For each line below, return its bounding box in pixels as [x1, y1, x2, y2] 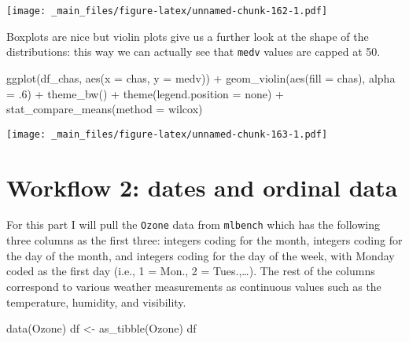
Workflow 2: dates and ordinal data [6, 171, 398, 203]
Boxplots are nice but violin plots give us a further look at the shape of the [6, 28, 369, 44]
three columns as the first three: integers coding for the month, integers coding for [6, 232, 403, 248]
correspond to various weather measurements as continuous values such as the [6, 278, 381, 294]
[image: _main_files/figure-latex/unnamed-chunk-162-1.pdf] [6, 6, 328, 17]
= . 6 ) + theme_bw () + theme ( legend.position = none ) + [6, 85, 284, 101]
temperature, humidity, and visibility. [6, 293, 186, 310]
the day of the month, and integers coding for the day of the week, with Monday [6, 247, 395, 263]
